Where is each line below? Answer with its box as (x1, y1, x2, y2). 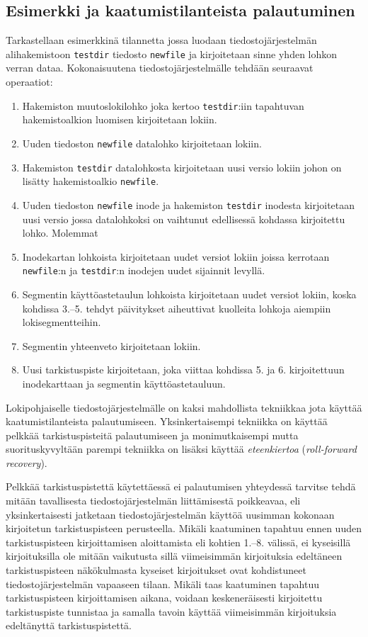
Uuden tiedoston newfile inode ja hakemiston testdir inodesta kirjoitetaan (22, 197, 355, 212)
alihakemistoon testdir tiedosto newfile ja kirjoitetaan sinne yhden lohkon (6, 46, 338, 61)
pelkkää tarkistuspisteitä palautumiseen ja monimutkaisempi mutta (6, 427, 299, 442)
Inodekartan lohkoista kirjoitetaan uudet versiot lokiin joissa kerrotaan (22, 249, 330, 264)
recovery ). (6, 455, 47, 470)
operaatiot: (6, 74, 53, 89)
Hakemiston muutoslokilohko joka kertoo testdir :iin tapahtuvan (22, 98, 304, 113)
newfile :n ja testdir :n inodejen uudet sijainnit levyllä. (22, 263, 265, 278)
